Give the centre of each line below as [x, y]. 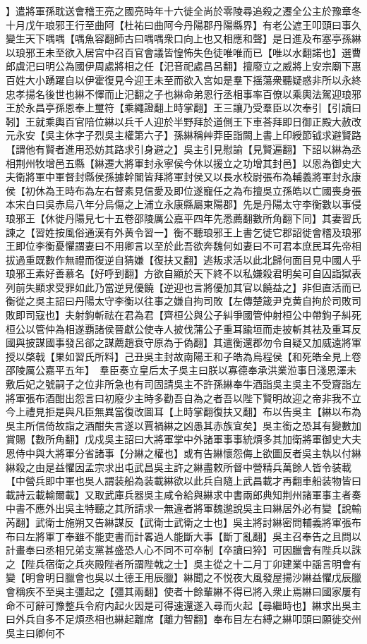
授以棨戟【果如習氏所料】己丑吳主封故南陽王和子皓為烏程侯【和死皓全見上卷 [183, 356]
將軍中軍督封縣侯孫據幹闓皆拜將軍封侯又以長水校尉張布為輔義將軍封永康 [193, 177]
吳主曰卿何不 [35, 632]
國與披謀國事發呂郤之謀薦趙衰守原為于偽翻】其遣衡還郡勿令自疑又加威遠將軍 [183, 342]
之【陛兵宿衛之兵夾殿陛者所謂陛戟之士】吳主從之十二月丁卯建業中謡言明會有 [183, 563]
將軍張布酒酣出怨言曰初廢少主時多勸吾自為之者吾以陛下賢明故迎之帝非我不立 [183, 397]
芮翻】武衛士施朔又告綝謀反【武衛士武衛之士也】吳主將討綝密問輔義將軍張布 [183, 522]
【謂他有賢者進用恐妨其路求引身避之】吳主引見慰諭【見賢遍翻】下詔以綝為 [179, 148]
